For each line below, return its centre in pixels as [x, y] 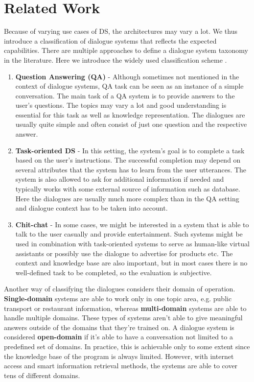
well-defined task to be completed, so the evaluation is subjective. [114, 272]
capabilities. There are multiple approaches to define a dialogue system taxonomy [126, 50]
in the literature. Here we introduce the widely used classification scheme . [115, 60]
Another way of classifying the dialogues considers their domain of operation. [120, 289]
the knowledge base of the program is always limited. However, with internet [119, 356]
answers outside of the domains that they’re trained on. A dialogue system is [119, 327]
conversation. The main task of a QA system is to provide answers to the [125, 95]
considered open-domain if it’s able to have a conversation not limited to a [118, 337]
